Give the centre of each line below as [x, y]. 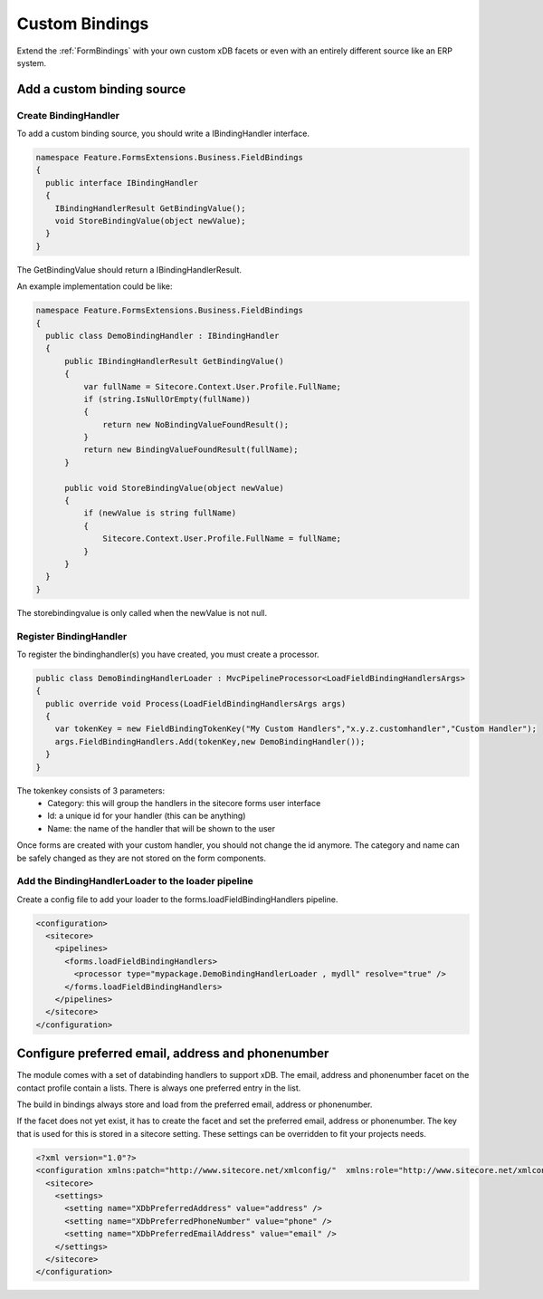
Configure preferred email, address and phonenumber [173, 1054]
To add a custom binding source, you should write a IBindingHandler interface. [163, 134]
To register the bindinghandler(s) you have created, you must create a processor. [168, 654]
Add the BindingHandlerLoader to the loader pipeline [135, 881]
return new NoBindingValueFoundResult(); [196, 424]
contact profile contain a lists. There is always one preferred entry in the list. [159, 1088]
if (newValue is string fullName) [160, 513]
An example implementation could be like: [95, 286]
